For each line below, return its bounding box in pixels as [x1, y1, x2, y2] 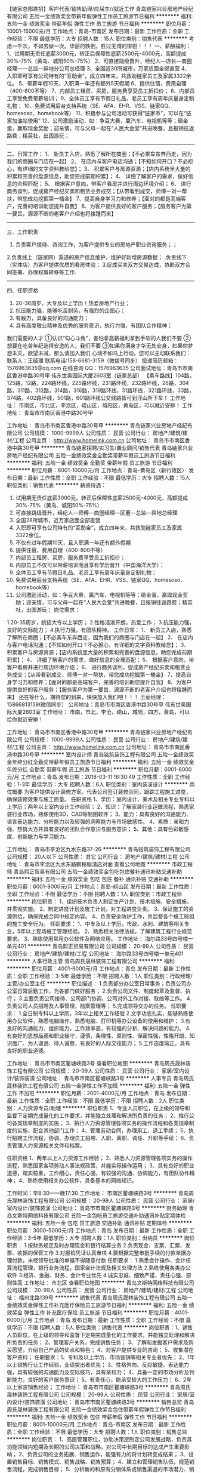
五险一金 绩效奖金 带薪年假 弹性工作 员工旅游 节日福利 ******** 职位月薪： [7, 20, 193, 27]
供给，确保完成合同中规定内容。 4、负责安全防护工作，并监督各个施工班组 [11, 913, 194, 920]
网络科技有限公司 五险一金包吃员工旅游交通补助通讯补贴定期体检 [27, 1212, 186, 1219]
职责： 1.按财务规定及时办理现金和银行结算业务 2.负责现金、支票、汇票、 [7, 1242, 185, 1249]
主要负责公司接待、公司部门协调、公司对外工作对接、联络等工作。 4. [23, 995, 191, 1001]
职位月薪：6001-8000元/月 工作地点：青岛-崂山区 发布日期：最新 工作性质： [7, 883, 194, 890]
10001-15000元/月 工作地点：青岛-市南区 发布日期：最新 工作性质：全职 [7, 27, 184, 35]
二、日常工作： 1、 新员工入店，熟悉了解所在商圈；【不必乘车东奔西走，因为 [7, 150, 193, 157]
